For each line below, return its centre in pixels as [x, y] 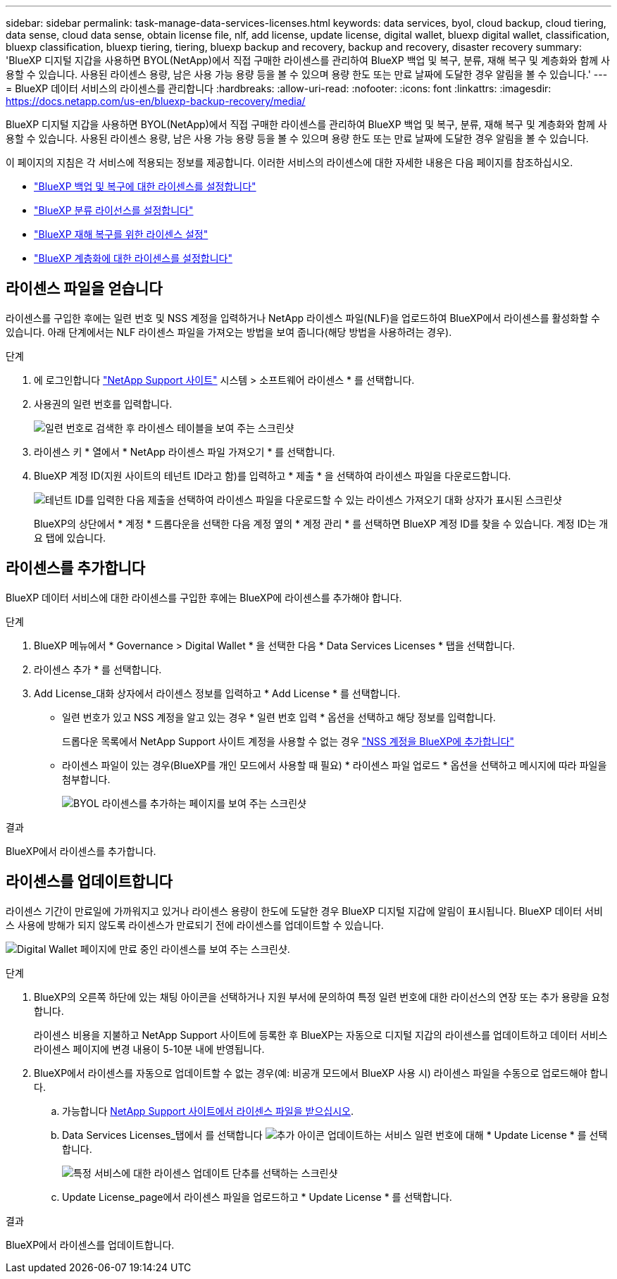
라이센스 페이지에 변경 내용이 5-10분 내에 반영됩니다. [149, 1049]
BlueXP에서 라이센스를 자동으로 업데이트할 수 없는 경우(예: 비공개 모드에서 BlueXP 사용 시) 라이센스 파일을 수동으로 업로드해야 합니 [321, 1073]
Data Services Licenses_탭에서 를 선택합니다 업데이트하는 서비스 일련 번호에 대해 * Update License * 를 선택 [335, 1135]
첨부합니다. [86, 779]
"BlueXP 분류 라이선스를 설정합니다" [114, 210]
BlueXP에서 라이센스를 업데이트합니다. [90, 1244]
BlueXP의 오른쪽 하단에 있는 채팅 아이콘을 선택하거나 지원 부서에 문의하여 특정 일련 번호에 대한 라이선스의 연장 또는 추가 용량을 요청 [322, 997]
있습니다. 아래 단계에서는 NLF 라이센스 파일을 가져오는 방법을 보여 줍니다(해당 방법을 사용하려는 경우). [229, 332]
